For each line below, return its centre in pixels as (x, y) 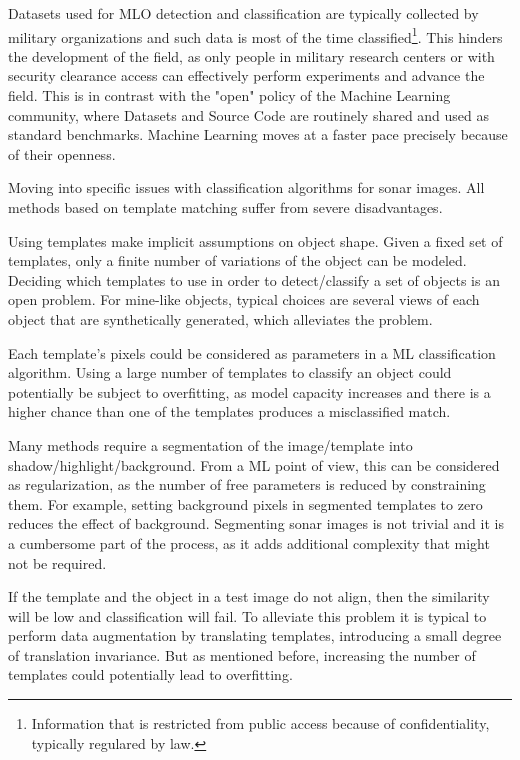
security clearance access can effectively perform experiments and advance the (246, 75)
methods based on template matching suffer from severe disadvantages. (225, 207)
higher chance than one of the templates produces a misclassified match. (229, 411)
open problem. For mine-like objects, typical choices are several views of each (244, 299)
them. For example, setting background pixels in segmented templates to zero (245, 503)
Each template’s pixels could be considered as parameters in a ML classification (252, 352)
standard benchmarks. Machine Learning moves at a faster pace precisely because (258, 134)
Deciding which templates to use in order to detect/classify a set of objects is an (254, 279)
